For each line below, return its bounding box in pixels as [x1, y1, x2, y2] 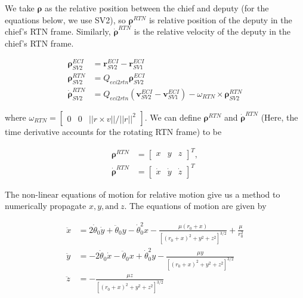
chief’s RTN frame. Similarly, [5, 25, 111, 38]
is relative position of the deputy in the [149, 13, 292, 26]
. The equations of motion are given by [124, 199, 267, 212]
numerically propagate [5, 199, 86, 212]
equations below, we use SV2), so [5, 13, 126, 26]
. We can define [144, 110, 201, 123]
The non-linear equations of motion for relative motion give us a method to [5, 188, 280, 200]
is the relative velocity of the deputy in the [134, 25, 291, 38]
